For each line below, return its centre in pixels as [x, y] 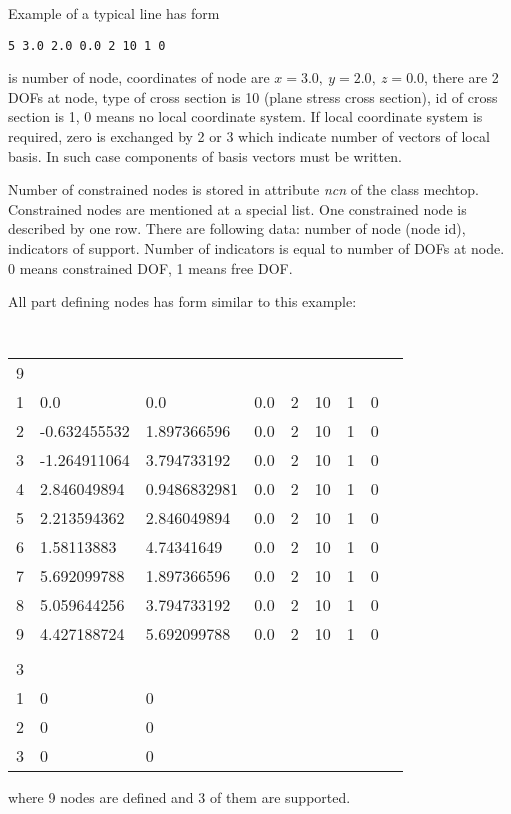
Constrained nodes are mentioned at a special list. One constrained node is [237, 208]
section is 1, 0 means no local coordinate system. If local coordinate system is [245, 116]
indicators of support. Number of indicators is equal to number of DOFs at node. [256, 248]
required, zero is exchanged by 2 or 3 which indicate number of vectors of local [249, 136]
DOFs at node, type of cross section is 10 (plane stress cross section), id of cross [253, 96]
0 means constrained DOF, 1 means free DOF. [150, 267]
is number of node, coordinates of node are [139, 77]
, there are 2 [461, 77]
